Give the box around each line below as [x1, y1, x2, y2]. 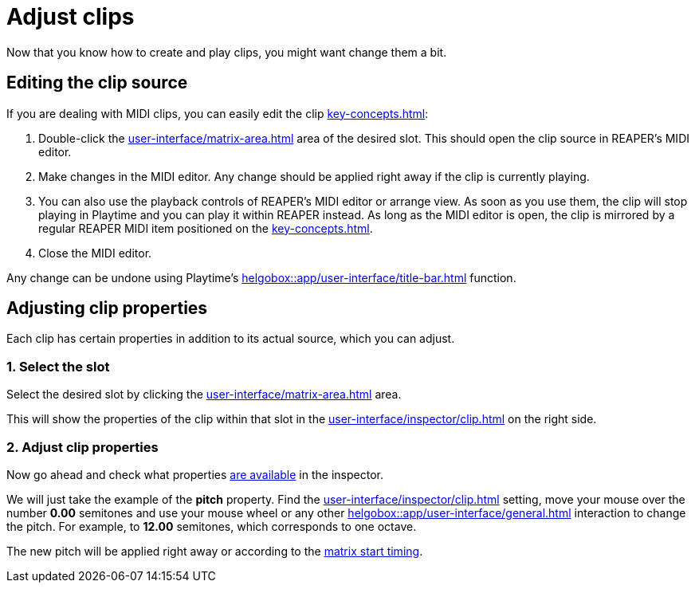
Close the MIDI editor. [38, 245, 152, 260]
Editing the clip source [6, 73, 188, 93]
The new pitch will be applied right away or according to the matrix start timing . [6, 544, 423, 558]
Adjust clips [6, 3, 135, 30]
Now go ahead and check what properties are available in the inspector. [6, 467, 383, 481]
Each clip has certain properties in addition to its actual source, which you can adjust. [6, 332, 455, 346]
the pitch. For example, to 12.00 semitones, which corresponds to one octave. [6, 519, 417, 533]
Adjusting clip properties [6, 298, 208, 319]
